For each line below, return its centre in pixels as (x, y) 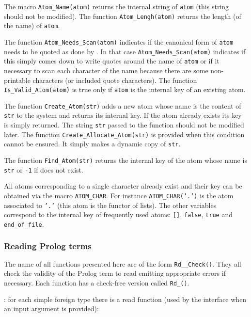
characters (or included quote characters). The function (115, 80)
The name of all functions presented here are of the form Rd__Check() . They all (123, 263)
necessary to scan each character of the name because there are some (106, 70)
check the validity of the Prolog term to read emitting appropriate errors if (115, 273)
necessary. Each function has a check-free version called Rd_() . (97, 283)
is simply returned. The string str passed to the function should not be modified (124, 125)
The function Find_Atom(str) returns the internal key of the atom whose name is (125, 160)
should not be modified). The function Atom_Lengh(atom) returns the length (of (123, 16)
